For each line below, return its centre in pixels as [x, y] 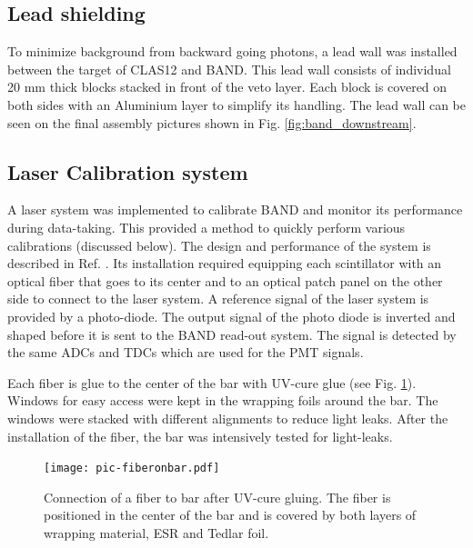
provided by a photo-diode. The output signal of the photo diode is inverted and [231, 316]
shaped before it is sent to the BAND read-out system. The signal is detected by [232, 334]
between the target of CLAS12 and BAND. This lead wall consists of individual [229, 69]
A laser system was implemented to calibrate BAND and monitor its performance [235, 209]
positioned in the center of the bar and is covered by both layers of [230, 515]
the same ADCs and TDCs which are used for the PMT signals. [186, 352]
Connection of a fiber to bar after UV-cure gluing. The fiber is [217, 497]
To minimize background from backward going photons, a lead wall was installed [232, 51]
